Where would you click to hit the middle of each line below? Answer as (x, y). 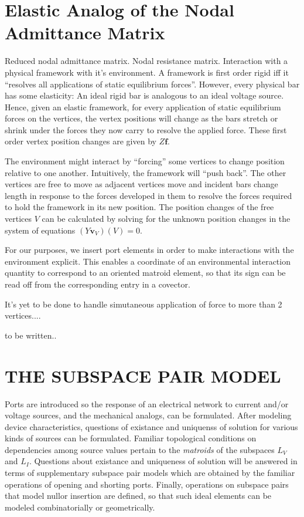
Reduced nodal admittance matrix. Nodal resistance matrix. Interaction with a (146, 61)
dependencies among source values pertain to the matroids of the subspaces (140, 449)
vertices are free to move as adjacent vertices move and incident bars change (141, 184)
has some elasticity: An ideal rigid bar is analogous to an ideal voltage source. (144, 95)
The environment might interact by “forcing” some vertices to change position (145, 161)
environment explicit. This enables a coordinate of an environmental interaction (148, 261)
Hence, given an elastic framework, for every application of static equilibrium (143, 107)
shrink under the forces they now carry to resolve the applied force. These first (146, 129)
